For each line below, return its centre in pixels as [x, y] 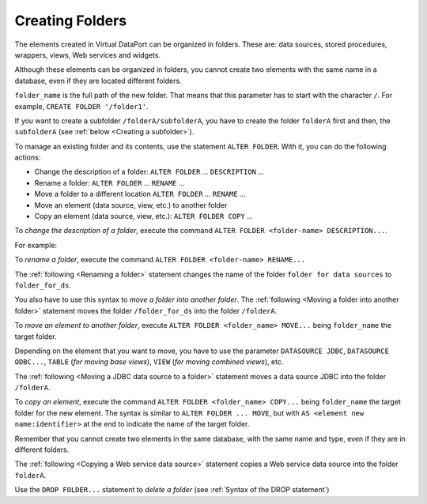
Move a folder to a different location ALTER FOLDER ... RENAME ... [140, 194]
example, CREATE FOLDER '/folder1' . [82, 106]
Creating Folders [71, 21]
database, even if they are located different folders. [98, 81]
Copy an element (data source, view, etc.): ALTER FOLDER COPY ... [144, 216]
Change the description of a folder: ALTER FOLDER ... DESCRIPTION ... [149, 172]
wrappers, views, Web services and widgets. [88, 55]
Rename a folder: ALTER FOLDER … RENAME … [110, 182]
